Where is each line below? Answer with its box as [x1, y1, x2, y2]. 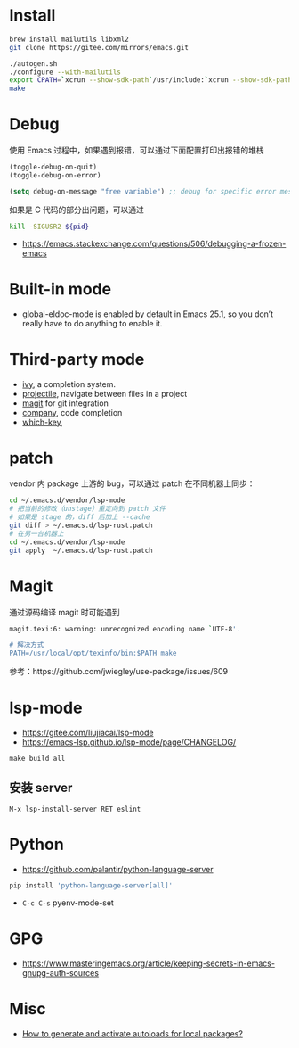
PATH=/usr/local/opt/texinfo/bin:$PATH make [9, 648, 177, 658]
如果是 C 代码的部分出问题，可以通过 [9, 204, 145, 215]
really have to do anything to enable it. [21, 318, 163, 328]
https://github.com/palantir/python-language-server [21, 863, 214, 874]
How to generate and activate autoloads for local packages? [21, 1027, 243, 1039]
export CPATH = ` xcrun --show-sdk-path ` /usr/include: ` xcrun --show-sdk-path [9, 76, 293, 85]
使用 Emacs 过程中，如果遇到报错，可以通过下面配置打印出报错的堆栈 [9, 144, 264, 156]
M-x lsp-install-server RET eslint [9, 805, 141, 813]
